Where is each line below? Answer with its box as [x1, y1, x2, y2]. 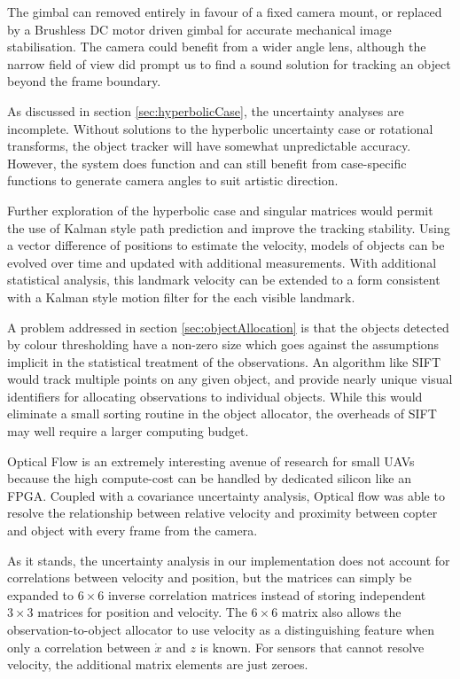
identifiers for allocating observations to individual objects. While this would [7, 386, 423, 405]
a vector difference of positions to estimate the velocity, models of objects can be [7, 236, 445, 254]
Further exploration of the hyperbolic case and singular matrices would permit [7, 200, 433, 219]
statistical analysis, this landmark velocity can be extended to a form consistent [7, 270, 441, 289]
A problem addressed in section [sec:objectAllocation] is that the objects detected [7, 317, 449, 336]
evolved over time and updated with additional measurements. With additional [7, 253, 437, 271]
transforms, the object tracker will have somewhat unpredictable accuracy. [7, 137, 411, 155]
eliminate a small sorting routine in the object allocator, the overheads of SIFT [7, 404, 437, 423]
